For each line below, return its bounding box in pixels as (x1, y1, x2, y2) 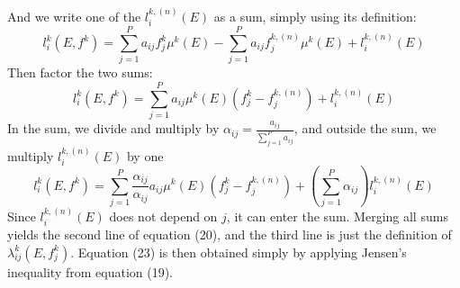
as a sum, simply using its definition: (213, 6, 417, 25)
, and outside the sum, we (293, 119, 437, 138)
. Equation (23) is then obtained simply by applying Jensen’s (70, 242, 407, 261)
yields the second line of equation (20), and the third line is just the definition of (7, 225, 452, 244)
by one (126, 146, 164, 165)
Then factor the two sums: (7, 63, 153, 82)
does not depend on (109, 206, 218, 225)
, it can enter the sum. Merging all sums (226, 206, 448, 225)
